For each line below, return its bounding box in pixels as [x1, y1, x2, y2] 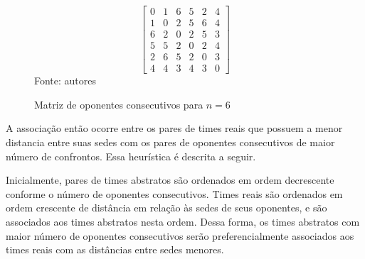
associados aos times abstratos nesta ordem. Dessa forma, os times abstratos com [6, 214, 360, 228]
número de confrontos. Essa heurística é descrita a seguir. [6, 148, 256, 163]
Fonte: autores [34, 73, 97, 88]
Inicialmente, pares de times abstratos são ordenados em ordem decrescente [6, 172, 334, 187]
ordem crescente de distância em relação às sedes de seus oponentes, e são [6, 200, 327, 215]
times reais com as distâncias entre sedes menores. [6, 242, 224, 257]
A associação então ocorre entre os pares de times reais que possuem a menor [6, 121, 343, 136]
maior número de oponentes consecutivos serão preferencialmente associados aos [6, 228, 354, 243]
